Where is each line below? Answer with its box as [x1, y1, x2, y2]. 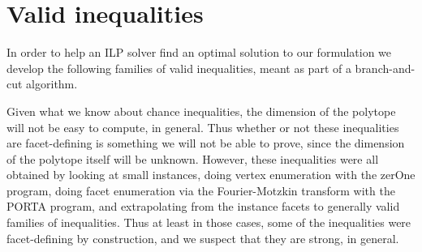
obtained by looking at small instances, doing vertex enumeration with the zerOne [6, 166, 416, 183]
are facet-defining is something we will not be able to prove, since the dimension [6, 135, 405, 152]
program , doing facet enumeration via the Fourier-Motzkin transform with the [6, 182, 395, 199]
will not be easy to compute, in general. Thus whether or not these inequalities [6, 118, 399, 135]
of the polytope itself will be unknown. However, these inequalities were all [6, 150, 379, 167]
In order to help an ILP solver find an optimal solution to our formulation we [6, 44, 392, 61]
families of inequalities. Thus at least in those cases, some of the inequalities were [6, 214, 411, 231]
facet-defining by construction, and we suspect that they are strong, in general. [6, 229, 399, 246]
